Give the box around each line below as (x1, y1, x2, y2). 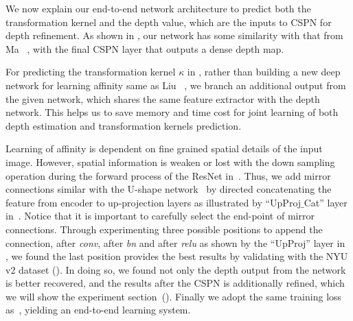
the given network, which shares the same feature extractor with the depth (5, 91, 320, 106)
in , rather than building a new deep (187, 64, 341, 79)
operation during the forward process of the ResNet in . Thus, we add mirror (5, 168, 331, 182)
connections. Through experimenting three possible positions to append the (5, 222, 323, 236)
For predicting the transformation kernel (5, 64, 176, 79)
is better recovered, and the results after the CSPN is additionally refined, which (5, 276, 345, 290)
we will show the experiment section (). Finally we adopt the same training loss (5, 289, 342, 303)
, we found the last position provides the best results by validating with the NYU (5, 249, 348, 263)
